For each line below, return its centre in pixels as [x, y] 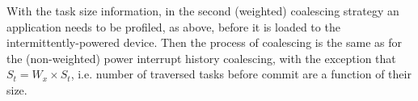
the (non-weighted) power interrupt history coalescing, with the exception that [201, 58]
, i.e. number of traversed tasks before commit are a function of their [241, 74]
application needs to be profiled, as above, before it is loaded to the [173, 26]
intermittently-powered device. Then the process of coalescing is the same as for [204, 42]
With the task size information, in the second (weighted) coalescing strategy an [203, 11]
